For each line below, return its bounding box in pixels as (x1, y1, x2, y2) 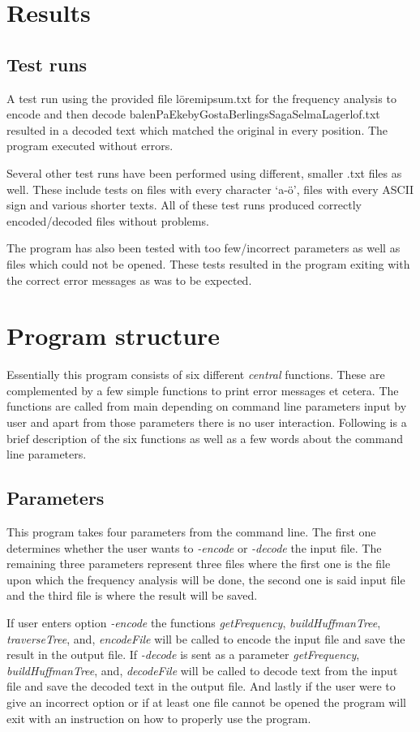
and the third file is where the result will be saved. (6, 587, 258, 604)
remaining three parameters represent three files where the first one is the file (6, 555, 391, 572)
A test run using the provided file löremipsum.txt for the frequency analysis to (6, 89, 396, 106)
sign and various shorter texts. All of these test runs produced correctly (6, 196, 362, 213)
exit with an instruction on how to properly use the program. (6, 709, 311, 726)
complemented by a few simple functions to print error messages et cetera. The (6, 381, 399, 398)
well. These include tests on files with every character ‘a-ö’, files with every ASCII (6, 180, 414, 197)
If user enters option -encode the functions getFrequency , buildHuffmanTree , (6, 614, 381, 631)
